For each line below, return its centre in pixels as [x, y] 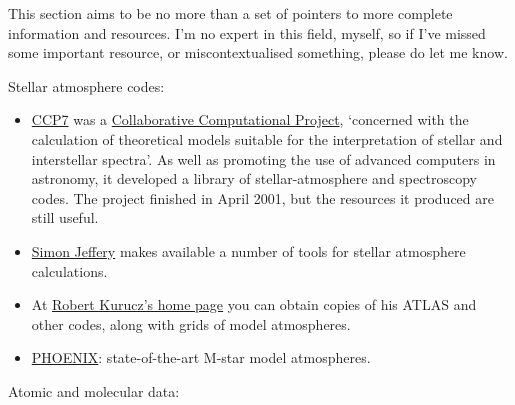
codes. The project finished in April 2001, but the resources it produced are [262, 197]
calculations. [69, 270]
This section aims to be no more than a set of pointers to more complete [230, 13]
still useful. [65, 217]
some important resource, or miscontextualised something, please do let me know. [258, 52]
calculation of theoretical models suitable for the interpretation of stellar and [267, 138]
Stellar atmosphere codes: [86, 85]
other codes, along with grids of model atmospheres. [191, 323]
